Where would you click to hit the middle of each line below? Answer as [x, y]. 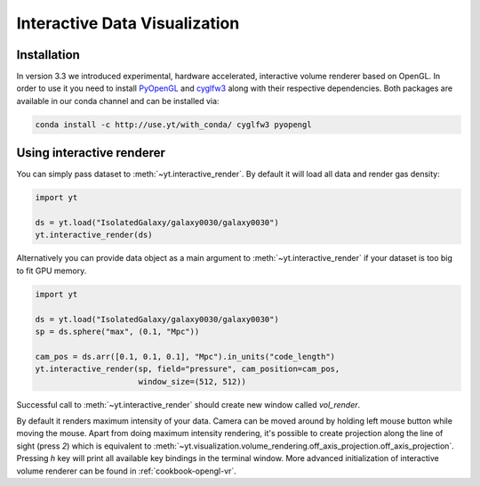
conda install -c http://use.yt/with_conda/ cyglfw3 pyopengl [173, 124]
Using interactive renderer [91, 153]
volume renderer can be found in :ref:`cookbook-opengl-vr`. [127, 471]
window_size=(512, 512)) [192, 381]
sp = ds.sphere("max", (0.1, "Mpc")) [117, 332]
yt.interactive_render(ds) [94, 235]
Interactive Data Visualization [128, 23]
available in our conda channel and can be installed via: [118, 101]
